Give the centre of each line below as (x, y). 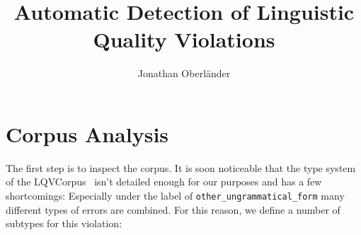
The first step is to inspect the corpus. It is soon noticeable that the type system (181, 167)
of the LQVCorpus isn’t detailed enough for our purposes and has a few (164, 182)
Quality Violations (184, 39)
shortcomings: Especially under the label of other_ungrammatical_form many (175, 196)
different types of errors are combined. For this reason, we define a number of (173, 209)
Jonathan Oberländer (184, 73)
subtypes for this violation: (64, 223)
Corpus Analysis (87, 133)
